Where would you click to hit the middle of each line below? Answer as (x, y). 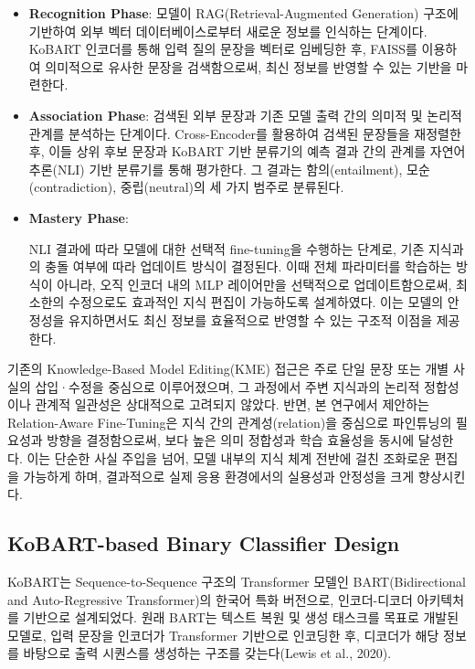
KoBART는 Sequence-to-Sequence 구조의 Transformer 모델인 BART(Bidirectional (237, 582)
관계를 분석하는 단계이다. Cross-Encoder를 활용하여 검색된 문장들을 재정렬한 (245, 133)
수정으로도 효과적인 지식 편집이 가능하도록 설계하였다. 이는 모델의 (256, 302)
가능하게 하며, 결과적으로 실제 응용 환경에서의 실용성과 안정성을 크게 (219, 476)
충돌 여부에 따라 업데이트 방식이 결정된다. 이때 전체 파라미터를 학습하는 (248, 266)
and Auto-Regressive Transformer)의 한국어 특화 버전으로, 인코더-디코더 (210, 599)
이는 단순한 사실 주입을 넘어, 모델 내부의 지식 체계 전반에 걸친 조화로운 (229, 458)
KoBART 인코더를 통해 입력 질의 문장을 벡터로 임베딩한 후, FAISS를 (223, 49)
